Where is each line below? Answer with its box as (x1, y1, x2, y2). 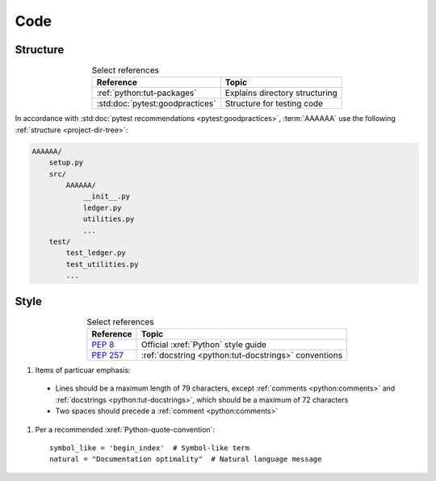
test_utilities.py (65, 259, 139, 269)
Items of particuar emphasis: (35, 365, 131, 374)
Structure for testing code (224, 98, 323, 109)
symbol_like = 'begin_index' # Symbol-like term (49, 443, 250, 452)
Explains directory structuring (224, 87, 338, 98)
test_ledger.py (65, 249, 127, 257)
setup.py (48, 158, 84, 167)
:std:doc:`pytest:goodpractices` (96, 98, 216, 109)
